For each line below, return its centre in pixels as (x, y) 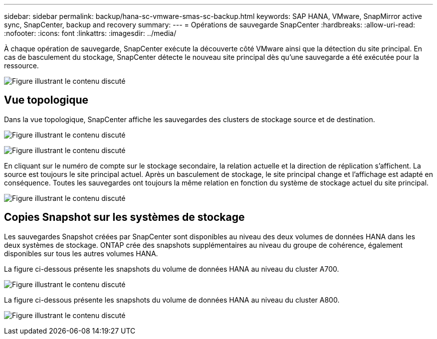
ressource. (21, 66)
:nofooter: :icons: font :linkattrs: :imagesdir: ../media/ (90, 33)
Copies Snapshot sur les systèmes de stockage (124, 217)
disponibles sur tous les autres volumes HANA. (81, 253)
